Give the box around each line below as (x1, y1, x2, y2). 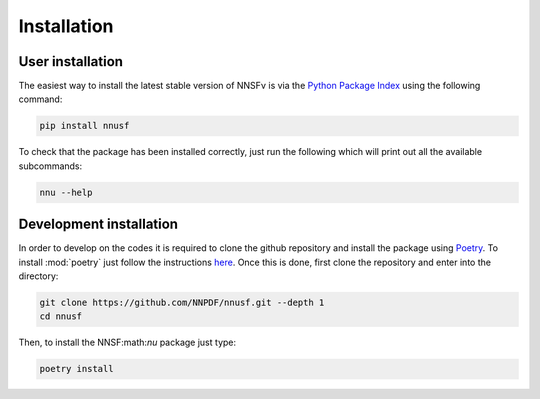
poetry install (39, 363, 114, 375)
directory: (18, 270, 59, 282)
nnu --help (39, 186, 93, 198)
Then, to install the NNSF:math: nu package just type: (18, 336, 237, 349)
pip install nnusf (39, 120, 130, 132)
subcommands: (18, 160, 83, 172)
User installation (18, 53, 124, 70)
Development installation (18, 216, 179, 233)
